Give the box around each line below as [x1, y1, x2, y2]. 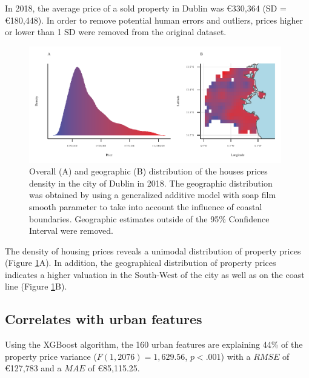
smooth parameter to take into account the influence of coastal [29, 200, 262, 213]
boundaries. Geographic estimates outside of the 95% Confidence [29, 212, 270, 225]
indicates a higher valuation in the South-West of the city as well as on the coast [5, 268, 305, 280]
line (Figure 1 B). [5, 280, 67, 293]
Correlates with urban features [5, 310, 202, 328]
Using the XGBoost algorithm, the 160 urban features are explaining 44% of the [5, 338, 303, 351]
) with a [221, 350, 251, 362]
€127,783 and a [5, 362, 62, 374]
